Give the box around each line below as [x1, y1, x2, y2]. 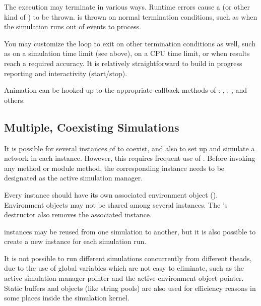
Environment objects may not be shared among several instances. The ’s [4, 199, 228, 210]
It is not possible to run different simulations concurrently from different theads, [4, 253, 252, 263]
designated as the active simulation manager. [4, 172, 143, 183]
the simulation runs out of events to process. [4, 21, 141, 32]
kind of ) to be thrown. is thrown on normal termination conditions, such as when [4, 11, 257, 22]
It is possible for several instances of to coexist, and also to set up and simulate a [4, 143, 255, 153]
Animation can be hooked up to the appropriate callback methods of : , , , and [4, 85, 247, 95]
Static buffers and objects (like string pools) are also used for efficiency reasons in [4, 282, 256, 293]
